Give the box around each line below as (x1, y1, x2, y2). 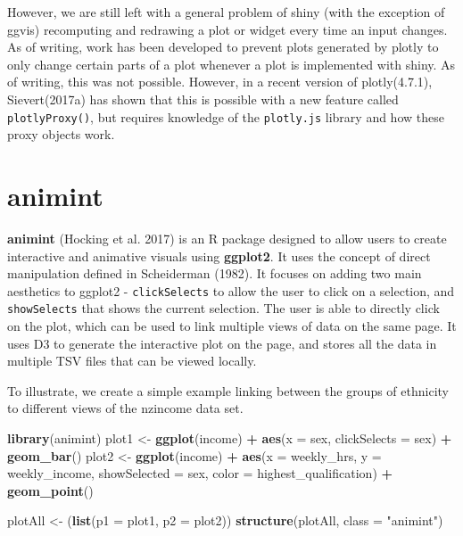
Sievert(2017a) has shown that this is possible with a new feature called (7, 89, 399, 108)
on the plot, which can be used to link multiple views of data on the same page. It (7, 317, 457, 335)
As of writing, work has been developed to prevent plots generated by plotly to (7, 37, 439, 56)
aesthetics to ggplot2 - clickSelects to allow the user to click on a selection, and (7, 281, 455, 300)
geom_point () (7, 481, 94, 499)
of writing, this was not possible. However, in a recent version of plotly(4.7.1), (7, 72, 433, 91)
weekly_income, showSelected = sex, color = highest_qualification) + (7, 464, 393, 482)
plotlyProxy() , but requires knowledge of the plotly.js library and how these (7, 107, 444, 126)
